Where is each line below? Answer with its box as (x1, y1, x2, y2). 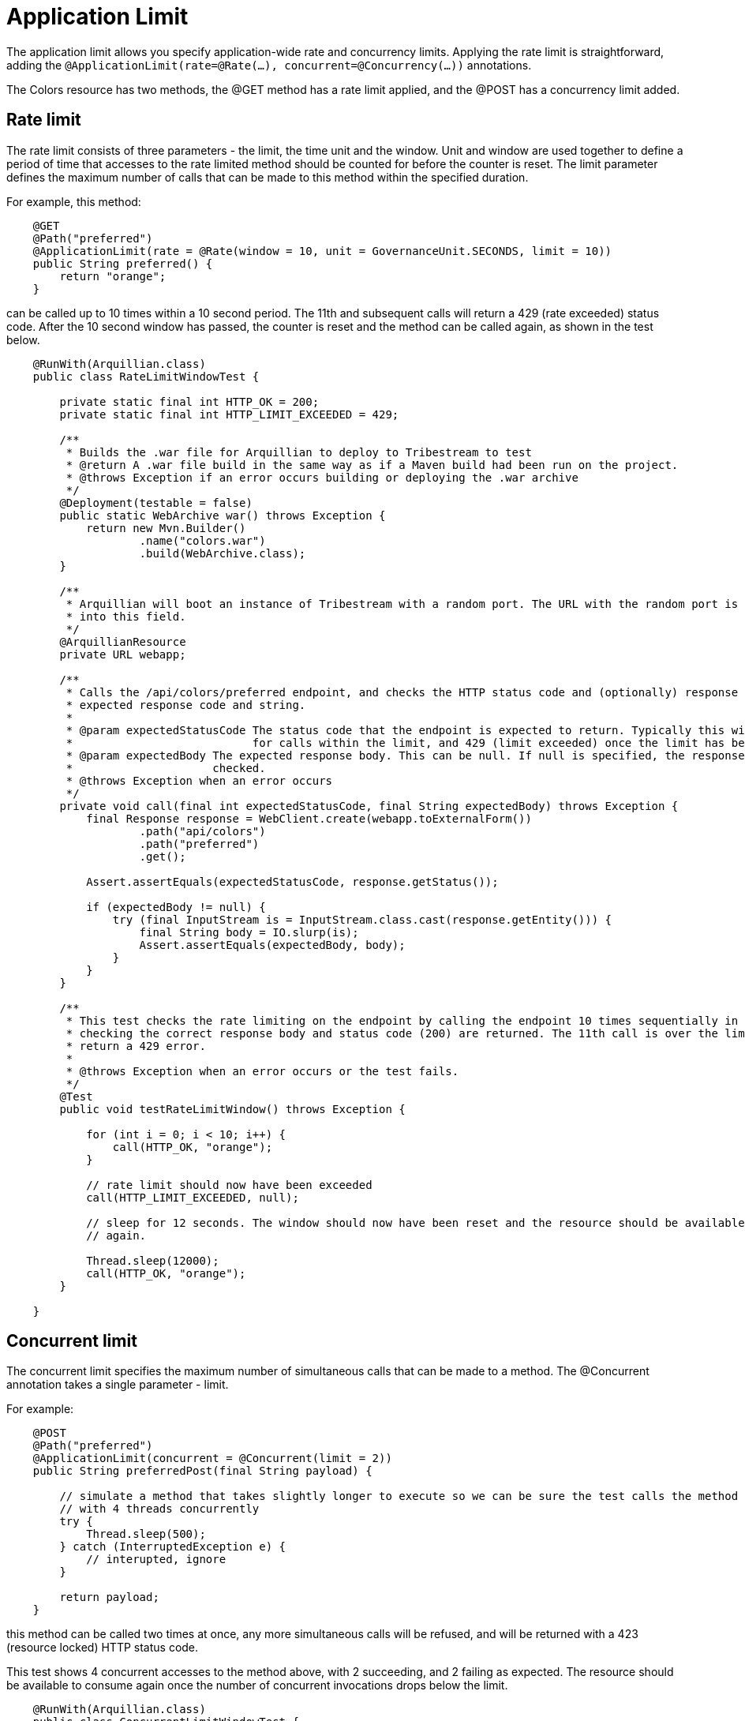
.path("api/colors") (139, 824, 266, 838)
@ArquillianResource (59, 635, 186, 648)
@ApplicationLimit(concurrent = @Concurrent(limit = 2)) (32, 1452, 392, 1465)
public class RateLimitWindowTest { (32, 369, 260, 383)
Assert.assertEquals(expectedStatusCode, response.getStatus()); (86, 875, 499, 888)
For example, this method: (6, 194, 141, 208)
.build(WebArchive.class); (139, 546, 306, 560)
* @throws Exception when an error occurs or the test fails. (66, 1064, 459, 1078)
